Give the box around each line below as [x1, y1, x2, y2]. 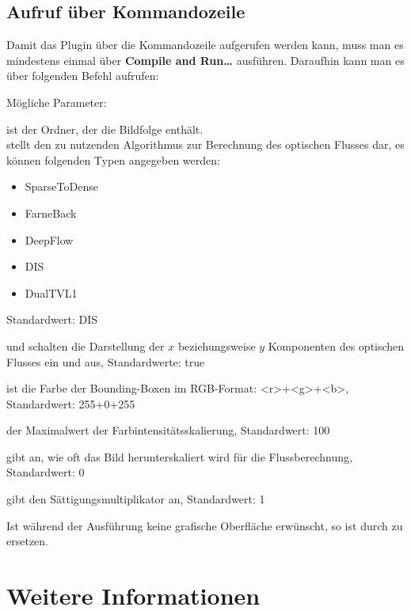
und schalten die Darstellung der [6, 337, 165, 354]
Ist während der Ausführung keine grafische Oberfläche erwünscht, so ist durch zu [6, 517, 403, 533]
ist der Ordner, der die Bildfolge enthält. [6, 120, 204, 137]
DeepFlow [25, 231, 74, 248]
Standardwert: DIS [6, 311, 98, 328]
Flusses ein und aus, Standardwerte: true [6, 353, 205, 370]
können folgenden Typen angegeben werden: [6, 151, 220, 168]
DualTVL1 [25, 284, 78, 301]
